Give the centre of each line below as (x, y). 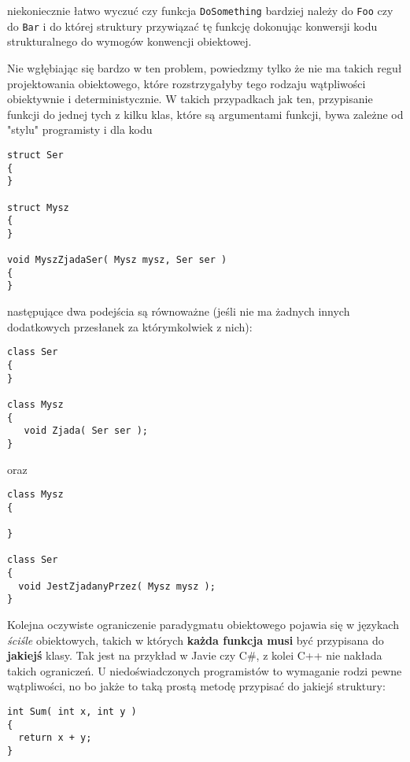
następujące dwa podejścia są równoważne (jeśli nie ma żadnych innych (179, 311)
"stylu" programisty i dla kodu (80, 129)
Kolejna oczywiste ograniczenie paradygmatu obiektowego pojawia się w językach (203, 625)
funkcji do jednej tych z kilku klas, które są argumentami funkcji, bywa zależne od (205, 114)
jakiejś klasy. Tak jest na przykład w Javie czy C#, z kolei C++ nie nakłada (195, 655)
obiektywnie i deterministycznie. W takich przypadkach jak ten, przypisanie (190, 99)
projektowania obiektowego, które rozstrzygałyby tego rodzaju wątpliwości (187, 83)
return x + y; (55, 738)
